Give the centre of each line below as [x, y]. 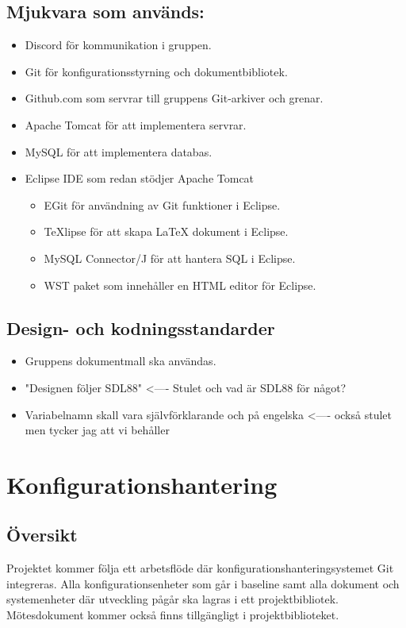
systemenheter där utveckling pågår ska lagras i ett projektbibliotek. [172, 599]
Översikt [42, 535]
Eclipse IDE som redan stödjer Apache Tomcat [140, 178]
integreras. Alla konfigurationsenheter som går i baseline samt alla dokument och [203, 583]
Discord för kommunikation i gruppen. [118, 45]
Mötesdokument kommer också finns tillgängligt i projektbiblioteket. [173, 615]
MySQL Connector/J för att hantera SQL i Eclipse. [170, 258]
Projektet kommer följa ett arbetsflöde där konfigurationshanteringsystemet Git [200, 568]
